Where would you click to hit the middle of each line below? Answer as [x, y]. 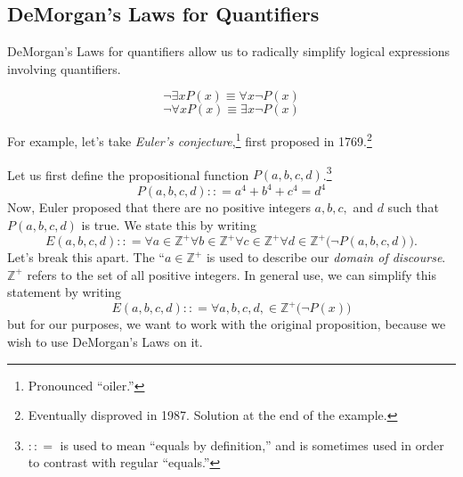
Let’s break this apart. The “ [86, 257]
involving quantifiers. [64, 68]
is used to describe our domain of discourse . [326, 257]
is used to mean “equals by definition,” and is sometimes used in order [252, 444]
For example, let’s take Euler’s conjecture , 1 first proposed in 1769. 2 [190, 140]
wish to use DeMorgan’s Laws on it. [105, 341]
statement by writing [65, 292]
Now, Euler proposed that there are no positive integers [159, 207]
